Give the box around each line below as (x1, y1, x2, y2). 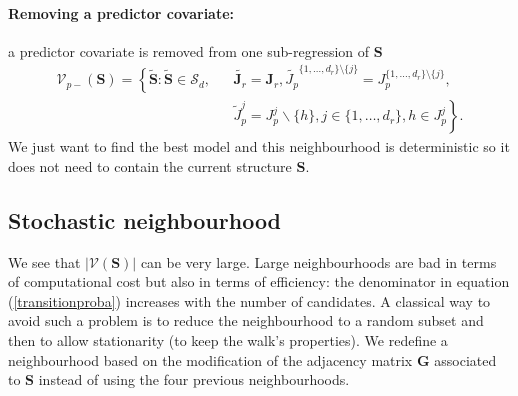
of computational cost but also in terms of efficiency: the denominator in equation (8, 271, 510, 292)
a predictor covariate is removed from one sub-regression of (8, 40, 370, 61)
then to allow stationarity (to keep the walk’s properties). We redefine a (8, 329, 448, 350)
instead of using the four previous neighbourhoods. (38, 369, 350, 390)
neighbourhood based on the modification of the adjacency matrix (8, 349, 413, 370)
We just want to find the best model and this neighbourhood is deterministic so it (8, 136, 510, 157)
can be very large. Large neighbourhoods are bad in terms (140, 251, 497, 272)
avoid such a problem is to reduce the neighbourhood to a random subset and (8, 310, 484, 331)
